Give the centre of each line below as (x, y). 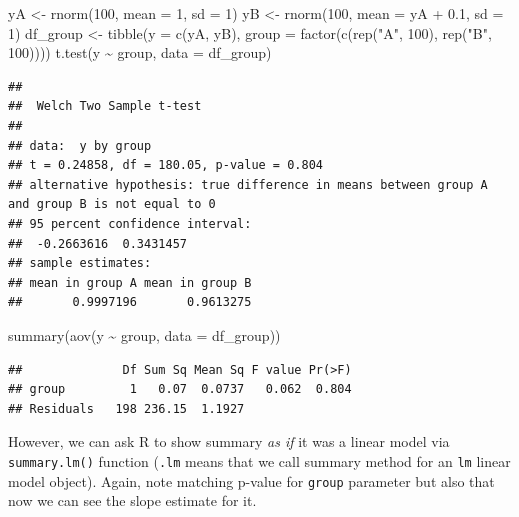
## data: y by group (80, 145)
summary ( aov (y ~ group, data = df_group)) (144, 334)
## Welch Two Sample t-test (105, 106)
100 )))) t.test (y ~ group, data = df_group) (140, 52)
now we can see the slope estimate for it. (132, 500)
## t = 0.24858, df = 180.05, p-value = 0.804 (165, 165)
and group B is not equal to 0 (112, 204)
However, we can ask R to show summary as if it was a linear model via (229, 441)
